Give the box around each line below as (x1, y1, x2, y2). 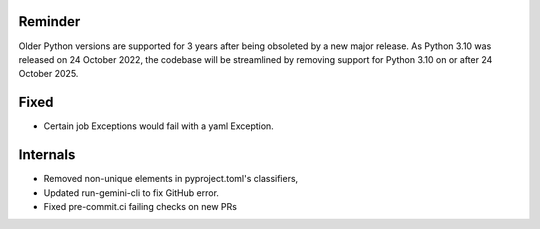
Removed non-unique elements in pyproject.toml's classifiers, (43, 173, 299, 185)
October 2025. (18, 68, 79, 80)
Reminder (18, 13, 81, 30)
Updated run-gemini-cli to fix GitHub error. (43, 186, 220, 199)
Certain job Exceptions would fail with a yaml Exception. (43, 120, 274, 132)
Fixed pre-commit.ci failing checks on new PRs (43, 200, 237, 212)
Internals (18, 146, 76, 164)
